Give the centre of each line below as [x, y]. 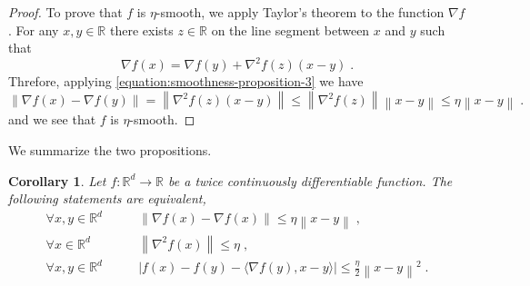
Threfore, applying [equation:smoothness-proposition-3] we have [186, 81]
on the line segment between [290, 30]
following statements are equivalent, [107, 198]
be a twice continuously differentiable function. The [310, 180]
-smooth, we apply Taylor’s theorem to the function [300, 12]
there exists [141, 30]
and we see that [52, 119]
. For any [34, 30]
